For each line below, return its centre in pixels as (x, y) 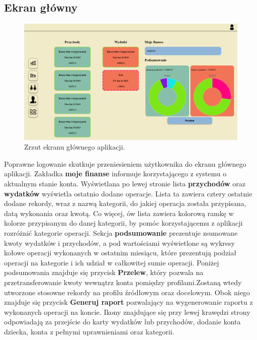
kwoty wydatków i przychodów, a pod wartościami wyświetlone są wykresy (119, 243)
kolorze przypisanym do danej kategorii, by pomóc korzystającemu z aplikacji (123, 223)
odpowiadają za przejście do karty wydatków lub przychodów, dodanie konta (122, 322)
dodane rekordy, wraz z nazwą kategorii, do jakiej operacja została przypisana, (125, 203)
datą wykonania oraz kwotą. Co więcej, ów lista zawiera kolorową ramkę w (119, 213)
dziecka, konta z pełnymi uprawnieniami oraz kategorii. (89, 331)
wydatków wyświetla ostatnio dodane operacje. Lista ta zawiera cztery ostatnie (128, 193)
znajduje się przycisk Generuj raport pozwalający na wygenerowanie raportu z (128, 302)
